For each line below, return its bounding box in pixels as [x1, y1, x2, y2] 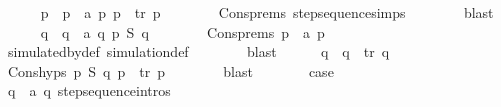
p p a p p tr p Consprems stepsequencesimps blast [40, 2, 494, 22]
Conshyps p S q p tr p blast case [7, 60, 334, 81]
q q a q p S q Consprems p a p [40, 21, 325, 42]
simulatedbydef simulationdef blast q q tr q [7, 41, 390, 62]
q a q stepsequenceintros [7, 80, 171, 101]
